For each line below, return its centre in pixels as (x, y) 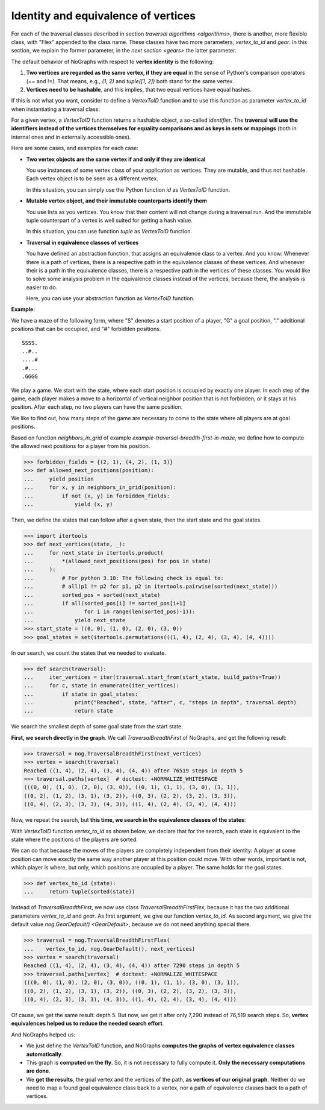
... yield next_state (75, 620)
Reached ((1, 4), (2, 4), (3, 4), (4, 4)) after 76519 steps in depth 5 (133, 771)
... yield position (59, 479)
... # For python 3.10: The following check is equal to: (124, 578)
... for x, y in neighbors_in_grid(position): (100, 487)
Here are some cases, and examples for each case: (75, 148)
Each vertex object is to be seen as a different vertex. (92, 178)
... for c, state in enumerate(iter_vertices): (102, 686)
